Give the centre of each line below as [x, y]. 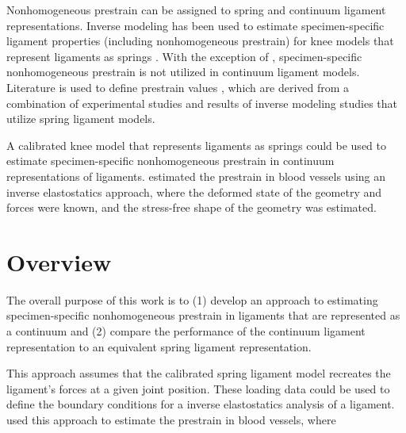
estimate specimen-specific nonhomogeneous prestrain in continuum [170, 161]
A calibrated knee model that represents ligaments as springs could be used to [196, 145]
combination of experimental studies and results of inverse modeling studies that [202, 103]
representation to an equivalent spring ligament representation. [159, 346]
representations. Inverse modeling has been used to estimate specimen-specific [195, 25]
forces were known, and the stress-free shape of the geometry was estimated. [192, 207]
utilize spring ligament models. [81, 119]
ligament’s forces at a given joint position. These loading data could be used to [198, 388]
